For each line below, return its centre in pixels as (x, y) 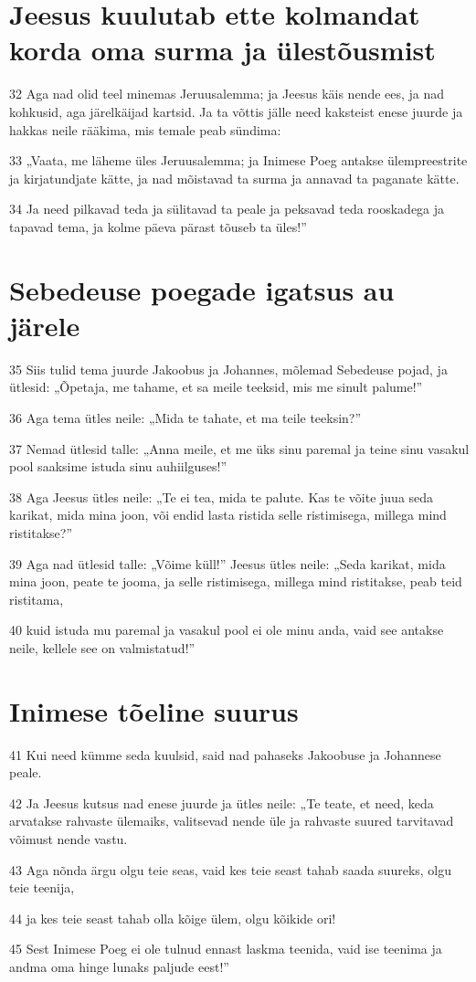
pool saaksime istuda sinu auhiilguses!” (118, 466)
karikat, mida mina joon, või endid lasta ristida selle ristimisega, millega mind (228, 515)
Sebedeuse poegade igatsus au (202, 289)
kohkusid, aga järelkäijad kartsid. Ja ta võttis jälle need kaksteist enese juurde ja (236, 111)
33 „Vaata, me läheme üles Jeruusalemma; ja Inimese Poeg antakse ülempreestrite (238, 160)
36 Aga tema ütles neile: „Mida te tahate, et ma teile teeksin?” (185, 417)
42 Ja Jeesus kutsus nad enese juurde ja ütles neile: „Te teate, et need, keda (222, 802)
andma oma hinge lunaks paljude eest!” (119, 966)
